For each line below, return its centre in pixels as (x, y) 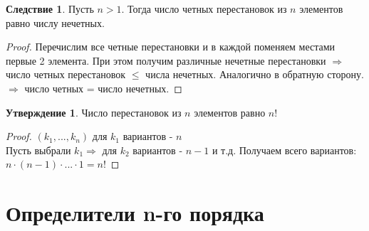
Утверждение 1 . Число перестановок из (94, 112)
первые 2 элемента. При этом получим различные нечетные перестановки (166, 60)
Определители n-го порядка (135, 213)
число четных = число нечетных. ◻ (103, 88)
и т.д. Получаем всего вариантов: (284, 150)
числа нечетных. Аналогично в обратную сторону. (255, 74)
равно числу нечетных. (55, 22)
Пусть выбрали (38, 150)
